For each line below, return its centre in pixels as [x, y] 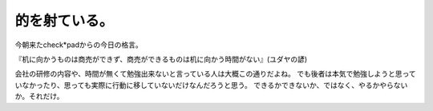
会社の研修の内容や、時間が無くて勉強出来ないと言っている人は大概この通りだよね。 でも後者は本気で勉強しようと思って [215, 74]
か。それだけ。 [39, 97]
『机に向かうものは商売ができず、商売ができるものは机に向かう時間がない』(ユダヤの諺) [161, 59]
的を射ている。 [64, 21]
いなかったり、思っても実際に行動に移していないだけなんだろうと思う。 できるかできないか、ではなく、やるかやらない [211, 85]
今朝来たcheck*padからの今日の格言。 [79, 45]
